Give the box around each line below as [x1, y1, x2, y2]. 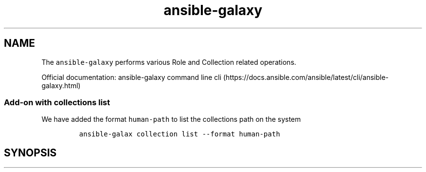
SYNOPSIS [4, 146, 57, 159]
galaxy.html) [41, 81, 81, 90]
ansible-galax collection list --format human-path [79, 130, 280, 138]
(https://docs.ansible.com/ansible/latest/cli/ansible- [223, 73, 389, 81]
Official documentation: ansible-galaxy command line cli [41, 73, 222, 81]
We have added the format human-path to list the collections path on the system [41, 115, 301, 124]
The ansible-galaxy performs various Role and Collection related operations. [41, 57, 297, 66]
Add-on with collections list [4, 97, 110, 107]
